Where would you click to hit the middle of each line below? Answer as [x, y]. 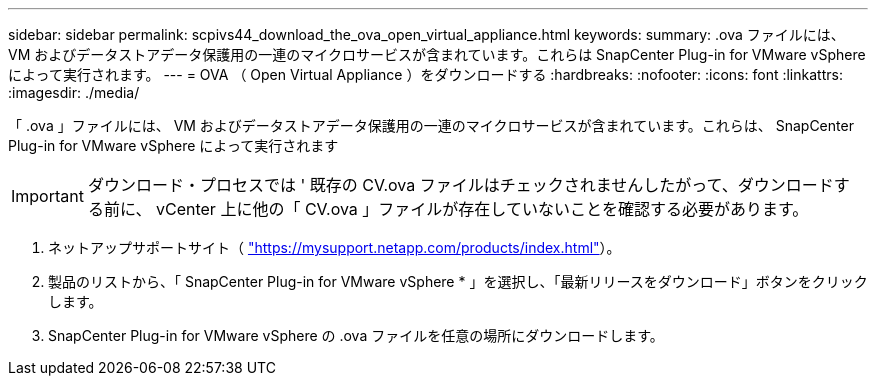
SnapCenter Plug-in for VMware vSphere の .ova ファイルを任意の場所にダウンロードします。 [356, 335]
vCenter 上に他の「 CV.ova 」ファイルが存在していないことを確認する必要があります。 [482, 209]
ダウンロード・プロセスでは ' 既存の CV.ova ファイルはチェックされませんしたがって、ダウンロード [460, 185]
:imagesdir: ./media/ [74, 92]
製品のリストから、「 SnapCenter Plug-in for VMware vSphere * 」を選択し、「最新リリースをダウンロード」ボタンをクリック [458, 281]
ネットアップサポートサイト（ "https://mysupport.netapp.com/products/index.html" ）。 [334, 247]
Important [47, 196]
